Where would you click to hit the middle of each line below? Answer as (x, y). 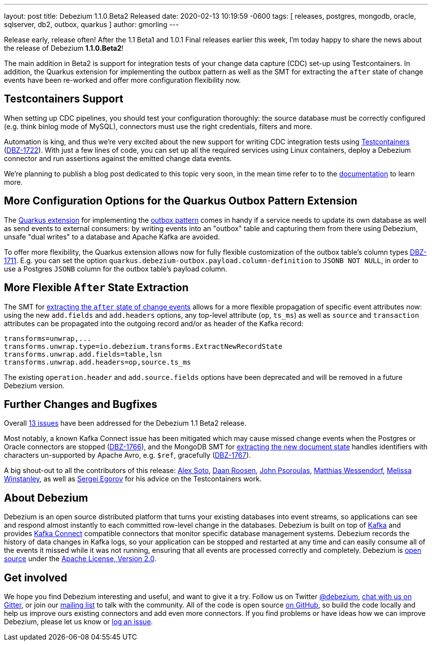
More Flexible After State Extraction (96, 288)
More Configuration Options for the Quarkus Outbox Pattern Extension (181, 201)
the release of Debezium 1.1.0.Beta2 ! (64, 48)
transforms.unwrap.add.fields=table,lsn (83, 354)
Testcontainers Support (64, 99)
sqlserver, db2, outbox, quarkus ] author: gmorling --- (91, 24)
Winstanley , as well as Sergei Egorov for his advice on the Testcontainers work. (133, 479)
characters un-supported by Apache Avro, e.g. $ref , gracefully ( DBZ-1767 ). (127, 455)
